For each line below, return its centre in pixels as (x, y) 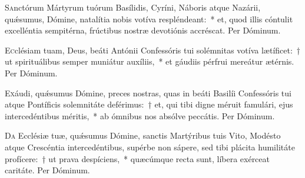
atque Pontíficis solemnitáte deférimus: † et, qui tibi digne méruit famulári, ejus (149, 104)
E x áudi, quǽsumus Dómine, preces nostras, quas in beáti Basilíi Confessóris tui (148, 93)
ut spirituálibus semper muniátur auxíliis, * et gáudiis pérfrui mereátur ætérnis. (150, 61)
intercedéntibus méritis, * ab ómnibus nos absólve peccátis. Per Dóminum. (140, 115)
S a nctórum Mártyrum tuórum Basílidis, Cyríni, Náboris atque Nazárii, (133, 7)
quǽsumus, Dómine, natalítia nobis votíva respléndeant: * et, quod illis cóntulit (149, 19)
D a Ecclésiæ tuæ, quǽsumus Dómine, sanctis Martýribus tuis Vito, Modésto (143, 135)
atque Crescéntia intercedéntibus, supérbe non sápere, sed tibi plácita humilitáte (150, 147)
